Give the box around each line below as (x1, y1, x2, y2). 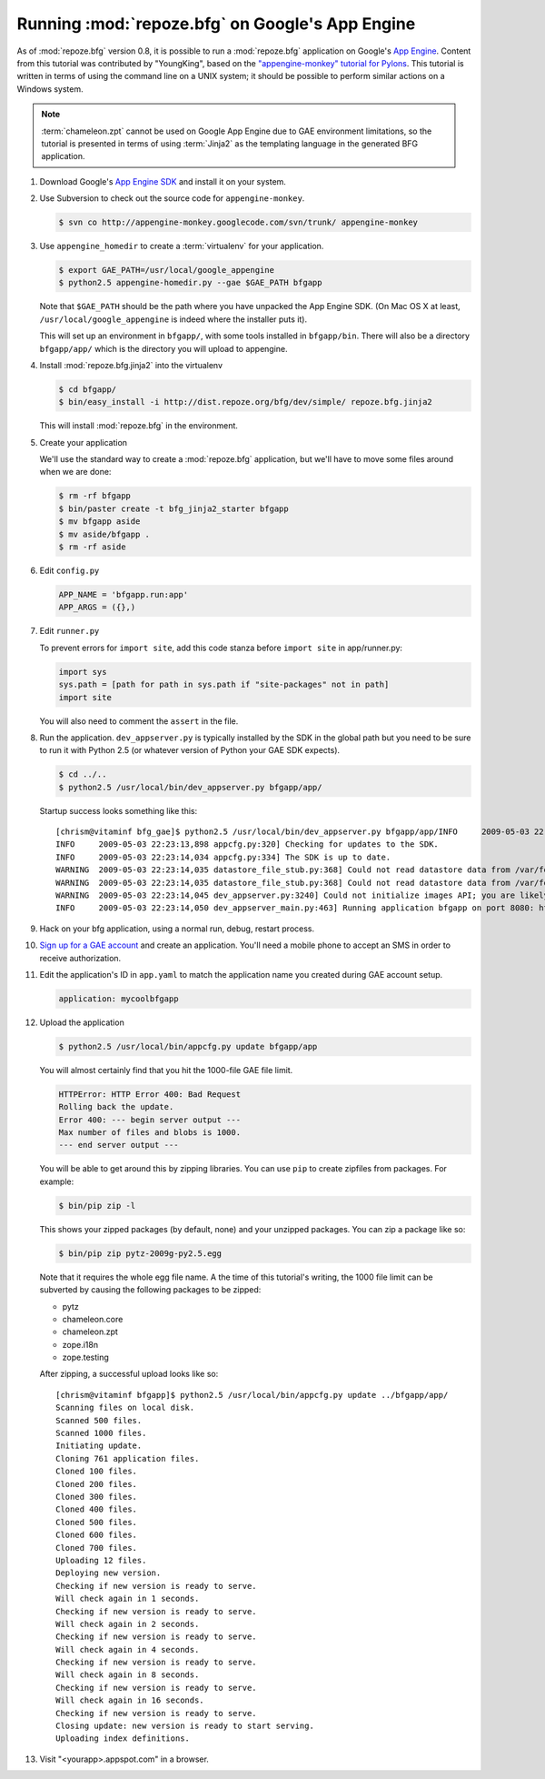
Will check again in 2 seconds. (55, 1619, 200, 1629)
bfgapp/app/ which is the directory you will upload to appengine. (39, 343, 288, 354)
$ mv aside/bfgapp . (58, 528, 150, 539)
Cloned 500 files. (55, 1517, 138, 1527)
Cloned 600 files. (55, 1530, 138, 1541)
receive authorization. (39, 952, 122, 963)
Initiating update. (55, 1441, 143, 1451)
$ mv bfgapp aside (58, 517, 141, 527)
